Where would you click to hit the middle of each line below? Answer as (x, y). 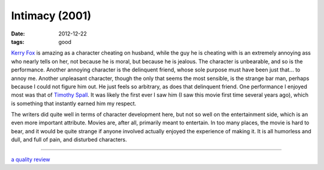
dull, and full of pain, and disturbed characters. (69, 140)
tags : (18, 41)
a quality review (31, 159)
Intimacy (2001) (51, 16)
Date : (18, 34)
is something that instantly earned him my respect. (74, 103)
